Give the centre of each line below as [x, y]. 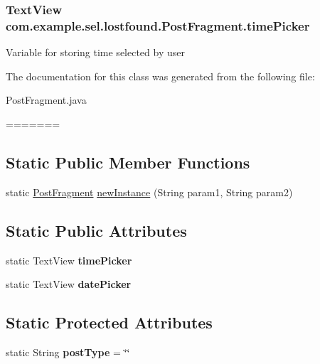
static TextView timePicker [69, 260]
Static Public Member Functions [128, 162]
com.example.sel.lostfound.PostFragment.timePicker [158, 25]
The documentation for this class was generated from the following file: [160, 76]
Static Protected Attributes [109, 322]
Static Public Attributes [96, 230]
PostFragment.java [46, 100]
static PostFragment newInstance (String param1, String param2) [149, 192]
